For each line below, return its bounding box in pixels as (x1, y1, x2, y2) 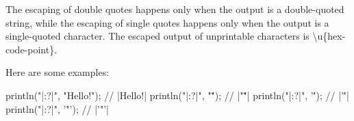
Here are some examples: (5, 65, 110, 79)
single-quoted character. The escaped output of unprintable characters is (5, 29, 309, 43)
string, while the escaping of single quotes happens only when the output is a (5, 15, 329, 29)
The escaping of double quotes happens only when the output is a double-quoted (5, 2, 344, 16)
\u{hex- (312, 29, 346, 43)
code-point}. (5, 42, 58, 56)
